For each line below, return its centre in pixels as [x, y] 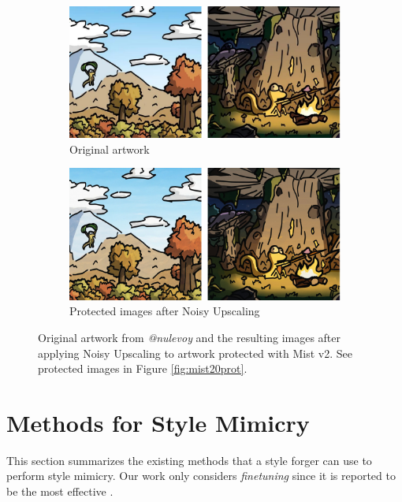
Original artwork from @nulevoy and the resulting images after [190, 337]
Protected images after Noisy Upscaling [165, 311]
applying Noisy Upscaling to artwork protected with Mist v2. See [195, 353]
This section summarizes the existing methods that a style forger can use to [189, 460]
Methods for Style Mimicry [158, 422]
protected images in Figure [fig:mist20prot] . [143, 368]
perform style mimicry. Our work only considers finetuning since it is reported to [201, 476]
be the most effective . [60, 491]
